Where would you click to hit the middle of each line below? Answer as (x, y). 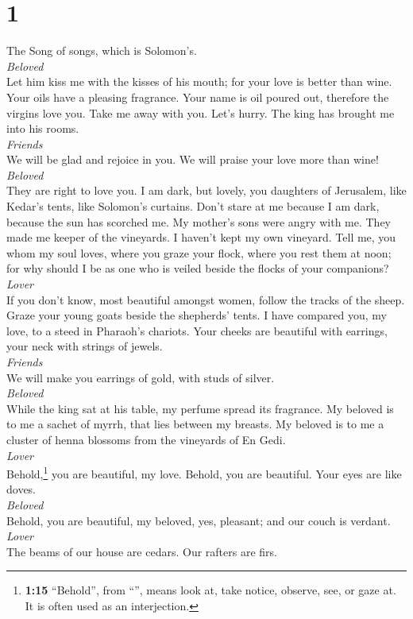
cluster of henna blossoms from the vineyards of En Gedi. (146, 439)
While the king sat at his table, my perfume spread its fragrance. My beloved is (200, 408)
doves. (21, 489)
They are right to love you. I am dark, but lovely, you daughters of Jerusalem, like (206, 190)
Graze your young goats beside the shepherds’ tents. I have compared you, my (197, 315)
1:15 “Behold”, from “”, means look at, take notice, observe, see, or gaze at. (210, 590)
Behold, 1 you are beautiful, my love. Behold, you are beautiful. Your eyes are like (204, 472)
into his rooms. (43, 128)
